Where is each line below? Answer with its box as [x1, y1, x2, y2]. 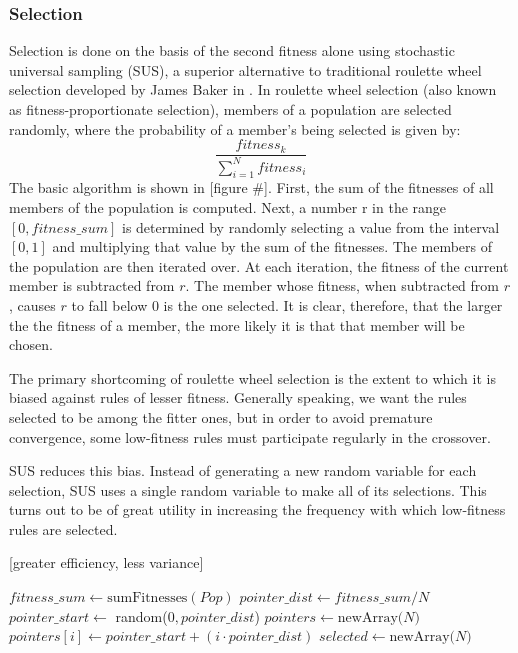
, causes [9, 294, 56, 315]
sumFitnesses [107, 591, 188, 606]
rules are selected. [9, 518, 118, 539]
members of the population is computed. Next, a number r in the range [9, 196, 447, 217]
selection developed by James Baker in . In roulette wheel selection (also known [9, 79, 497, 100]
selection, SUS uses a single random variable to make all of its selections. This [9, 479, 487, 500]
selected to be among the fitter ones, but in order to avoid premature [9, 406, 433, 427]
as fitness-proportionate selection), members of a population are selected [9, 99, 452, 119]
